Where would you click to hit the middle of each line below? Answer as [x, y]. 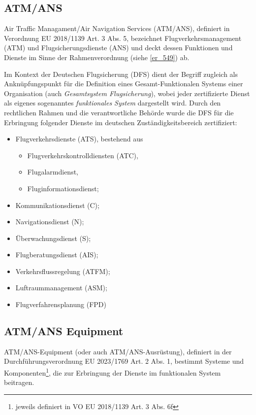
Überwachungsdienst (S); [53, 238]
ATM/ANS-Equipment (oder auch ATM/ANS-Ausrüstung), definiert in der [118, 351]
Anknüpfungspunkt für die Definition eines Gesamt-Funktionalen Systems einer [124, 84]
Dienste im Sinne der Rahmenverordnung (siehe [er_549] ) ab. [97, 57]
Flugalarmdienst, [53, 172]
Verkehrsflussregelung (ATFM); [63, 271]
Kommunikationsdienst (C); [57, 205]
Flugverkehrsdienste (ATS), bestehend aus [79, 139]
